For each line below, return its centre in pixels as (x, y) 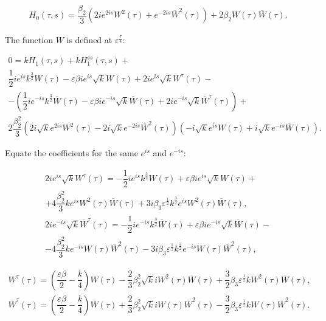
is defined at (89, 40)
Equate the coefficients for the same (71, 153)
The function (29, 40)
